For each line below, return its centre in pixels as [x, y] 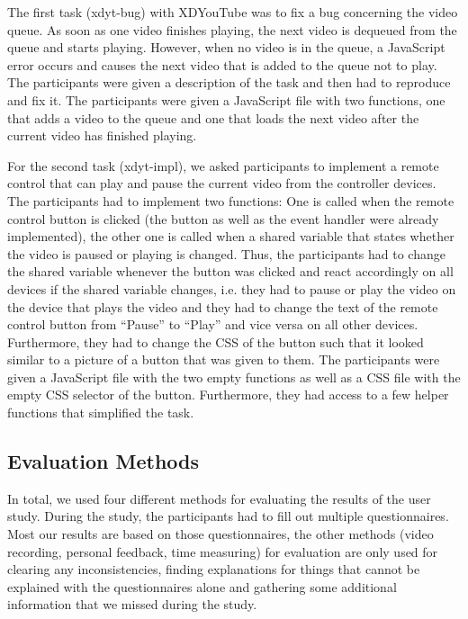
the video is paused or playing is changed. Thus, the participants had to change [226, 253]
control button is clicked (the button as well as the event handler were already [223, 218]
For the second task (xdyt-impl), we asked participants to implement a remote [223, 165]
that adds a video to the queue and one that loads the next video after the [213, 117]
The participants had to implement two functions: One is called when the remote [231, 200]
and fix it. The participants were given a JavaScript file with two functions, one [226, 99]
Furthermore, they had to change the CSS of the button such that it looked [216, 341]
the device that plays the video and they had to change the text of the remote [223, 306]
